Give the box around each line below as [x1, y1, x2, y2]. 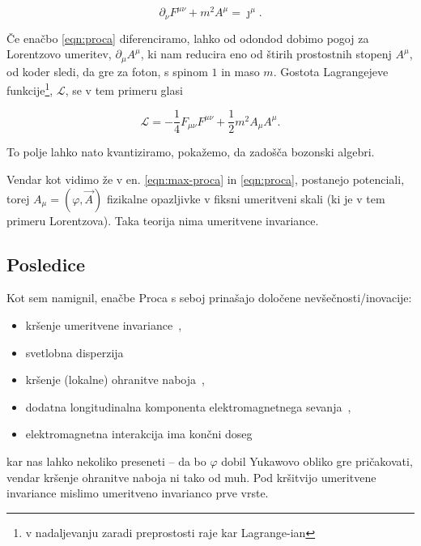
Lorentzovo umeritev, [6, 45, 112, 62]
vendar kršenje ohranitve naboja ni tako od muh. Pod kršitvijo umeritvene [6, 468, 376, 485]
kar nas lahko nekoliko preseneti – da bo [6, 453, 206, 470]
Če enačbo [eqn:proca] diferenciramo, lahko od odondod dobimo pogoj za [6, 29, 369, 46]
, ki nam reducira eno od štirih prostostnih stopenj [140, 45, 392, 62]
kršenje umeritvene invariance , [25, 317, 182, 334]
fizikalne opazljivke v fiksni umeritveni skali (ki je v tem [106, 190, 385, 207]
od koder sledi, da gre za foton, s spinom [6, 62, 208, 79]
